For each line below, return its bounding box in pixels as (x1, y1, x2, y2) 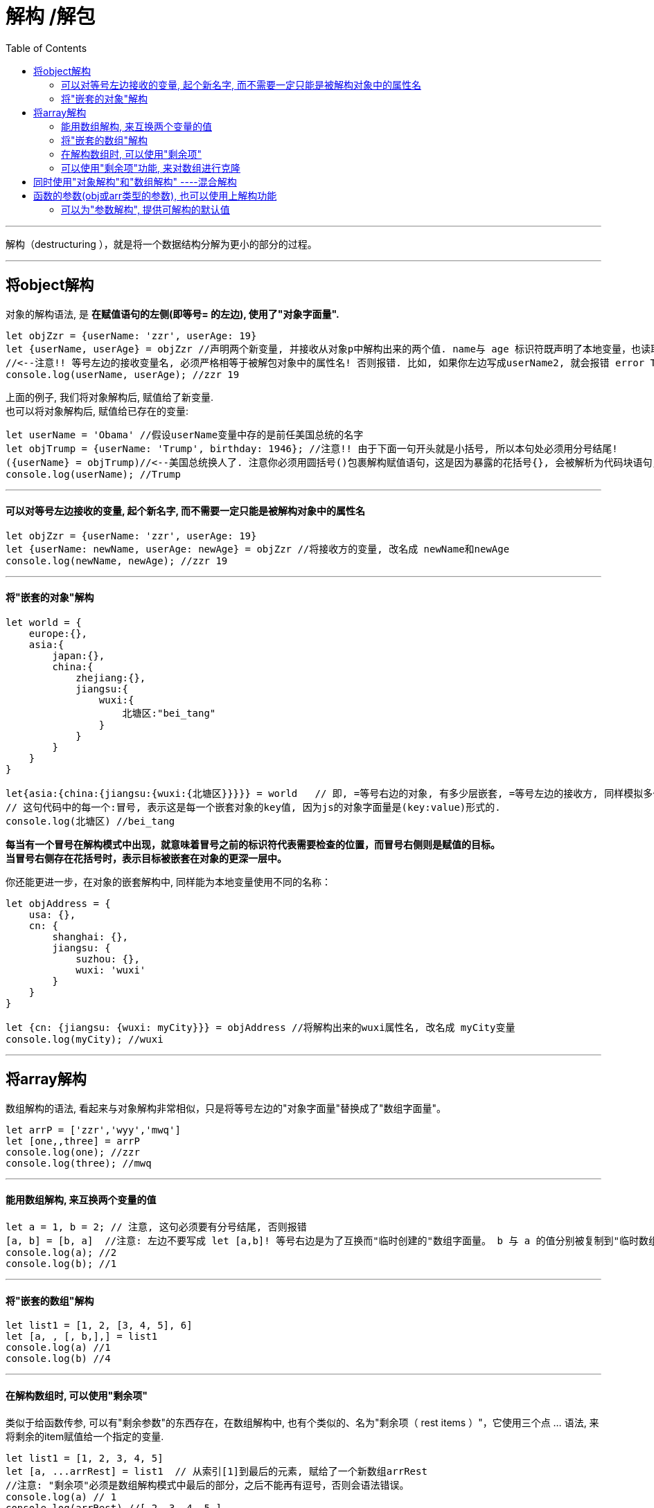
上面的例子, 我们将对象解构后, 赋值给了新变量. (6, 391, 213, 403)
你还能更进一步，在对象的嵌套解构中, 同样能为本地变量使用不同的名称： (6, 876, 331, 888)
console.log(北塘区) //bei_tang (6, 816, 175, 827)
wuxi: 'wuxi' (76, 964, 146, 976)
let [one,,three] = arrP (6, 1135, 140, 1147)
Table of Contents (6, 42, 87, 54)
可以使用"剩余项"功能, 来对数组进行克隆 (61, 161, 241, 174)
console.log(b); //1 (6, 1258, 117, 1270)
